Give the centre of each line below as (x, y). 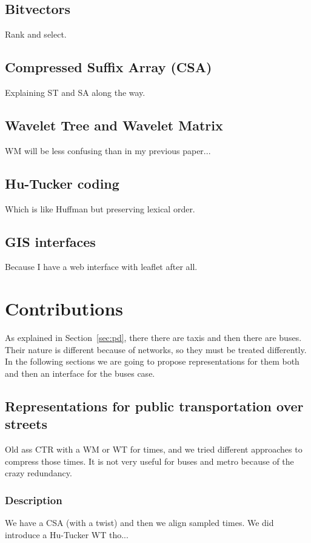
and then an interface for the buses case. (80, 373)
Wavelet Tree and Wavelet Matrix (114, 125)
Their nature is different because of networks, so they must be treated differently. (156, 349)
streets (26, 424)
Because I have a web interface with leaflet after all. (101, 267)
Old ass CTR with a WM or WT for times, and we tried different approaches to (154, 449)
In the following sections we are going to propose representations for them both (152, 361)
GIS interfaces (50, 241)
